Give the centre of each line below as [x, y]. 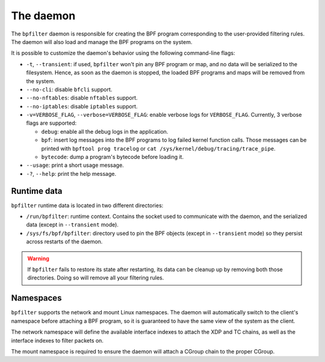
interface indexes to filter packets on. [57, 340]
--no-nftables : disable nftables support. [82, 98]
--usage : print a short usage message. [75, 165]
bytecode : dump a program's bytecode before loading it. [112, 157]
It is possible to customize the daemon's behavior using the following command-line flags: [123, 53]
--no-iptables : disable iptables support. [82, 106]
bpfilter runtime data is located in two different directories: [87, 205]
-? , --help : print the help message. [71, 173]
